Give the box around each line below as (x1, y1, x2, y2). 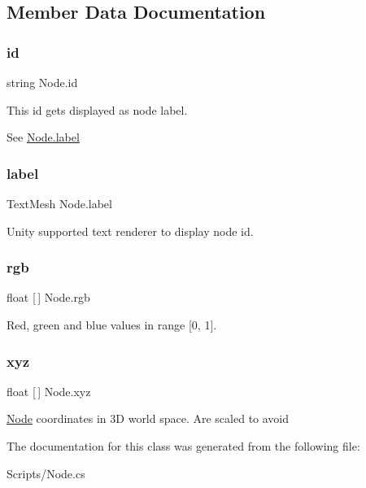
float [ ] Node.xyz (7, 382, 91, 399)
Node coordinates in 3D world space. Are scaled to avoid (7, 410, 290, 427)
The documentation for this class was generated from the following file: (7, 438, 360, 454)
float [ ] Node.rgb (7, 289, 90, 306)
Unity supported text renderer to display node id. (7, 222, 254, 239)
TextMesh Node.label (7, 195, 112, 211)
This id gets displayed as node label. (7, 101, 188, 118)
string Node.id (7, 74, 78, 90)
